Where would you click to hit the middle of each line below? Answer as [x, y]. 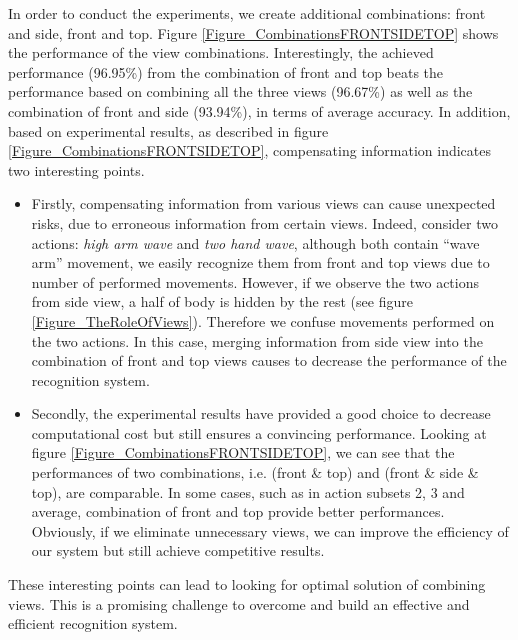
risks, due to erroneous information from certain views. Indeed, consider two [264, 222]
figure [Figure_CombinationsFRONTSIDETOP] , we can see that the [243, 452]
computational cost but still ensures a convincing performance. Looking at [259, 432]
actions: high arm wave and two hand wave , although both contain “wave [255, 242]
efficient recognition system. [93, 623]
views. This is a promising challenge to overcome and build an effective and [239, 603]
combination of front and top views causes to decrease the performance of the [269, 360]
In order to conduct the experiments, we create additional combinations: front [247, 13]
